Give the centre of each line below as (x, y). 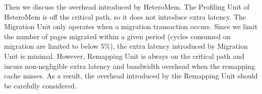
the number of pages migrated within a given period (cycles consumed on (117, 36)
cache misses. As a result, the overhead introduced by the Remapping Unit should (131, 76)
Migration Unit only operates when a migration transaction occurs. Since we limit (131, 26)
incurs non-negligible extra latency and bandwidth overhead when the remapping (129, 66)
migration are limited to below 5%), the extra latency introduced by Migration (126, 46)
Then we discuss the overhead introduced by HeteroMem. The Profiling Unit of (127, 7)
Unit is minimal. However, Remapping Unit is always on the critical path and (124, 56)
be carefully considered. (40, 85)
